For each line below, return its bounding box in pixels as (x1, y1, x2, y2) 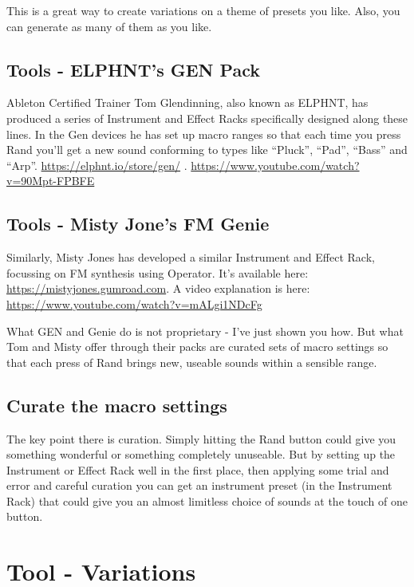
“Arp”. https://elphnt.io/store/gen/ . (6, 156, 187, 173)
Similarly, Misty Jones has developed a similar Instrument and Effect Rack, (6, 249, 375, 266)
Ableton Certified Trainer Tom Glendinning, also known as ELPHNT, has (6, 94, 369, 111)
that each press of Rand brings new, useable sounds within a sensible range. (6, 353, 377, 370)
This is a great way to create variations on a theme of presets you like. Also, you (6, 2, 400, 18)
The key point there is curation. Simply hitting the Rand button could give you (6, 430, 396, 447)
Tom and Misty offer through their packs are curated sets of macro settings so (6, 338, 388, 355)
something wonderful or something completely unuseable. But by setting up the (6, 446, 396, 463)
